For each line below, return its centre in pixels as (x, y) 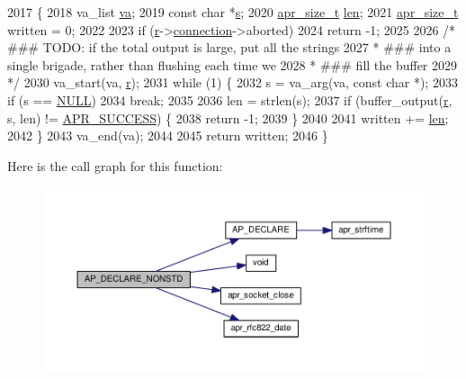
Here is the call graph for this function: (115, 165)
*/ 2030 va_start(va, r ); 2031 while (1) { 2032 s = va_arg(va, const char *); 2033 (233, 82)
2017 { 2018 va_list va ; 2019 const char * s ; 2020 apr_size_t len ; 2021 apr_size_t (233, 12)
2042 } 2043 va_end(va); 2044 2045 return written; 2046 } (168, 135)
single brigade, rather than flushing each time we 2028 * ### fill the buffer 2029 (233, 64)
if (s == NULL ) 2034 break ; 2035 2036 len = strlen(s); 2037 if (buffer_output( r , (230, 99)
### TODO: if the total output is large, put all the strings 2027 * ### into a (229, 47)
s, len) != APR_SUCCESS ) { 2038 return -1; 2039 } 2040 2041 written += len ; (228, 117)
